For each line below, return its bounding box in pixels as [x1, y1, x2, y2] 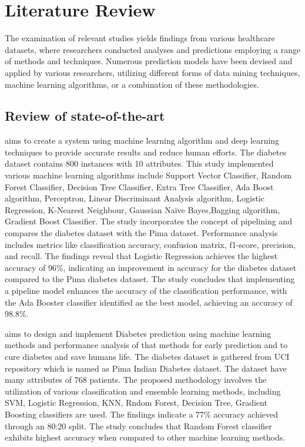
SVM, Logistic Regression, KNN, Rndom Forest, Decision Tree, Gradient [5, 396, 267, 409]
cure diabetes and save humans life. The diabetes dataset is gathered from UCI [5, 350, 290, 362]
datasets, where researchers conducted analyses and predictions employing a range [5, 43, 301, 55]
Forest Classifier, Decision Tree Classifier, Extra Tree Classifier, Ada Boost [5, 180, 274, 193]
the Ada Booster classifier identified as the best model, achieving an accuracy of [5, 296, 293, 308]
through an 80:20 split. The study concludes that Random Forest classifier [5, 419, 272, 432]
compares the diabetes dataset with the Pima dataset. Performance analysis [5, 227, 278, 239]
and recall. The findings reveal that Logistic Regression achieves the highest [5, 250, 278, 262]
